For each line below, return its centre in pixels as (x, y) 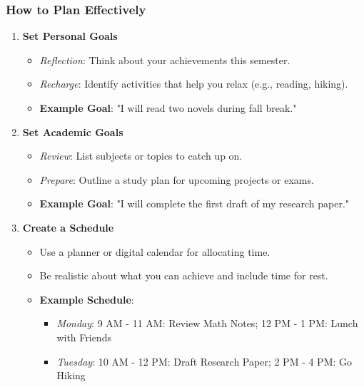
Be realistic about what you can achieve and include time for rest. (184, 275)
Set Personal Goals (70, 36)
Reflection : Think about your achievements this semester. (165, 60)
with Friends (84, 337)
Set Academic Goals (73, 131)
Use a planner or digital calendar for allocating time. (155, 251)
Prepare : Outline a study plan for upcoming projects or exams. (177, 179)
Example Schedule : (87, 299)
